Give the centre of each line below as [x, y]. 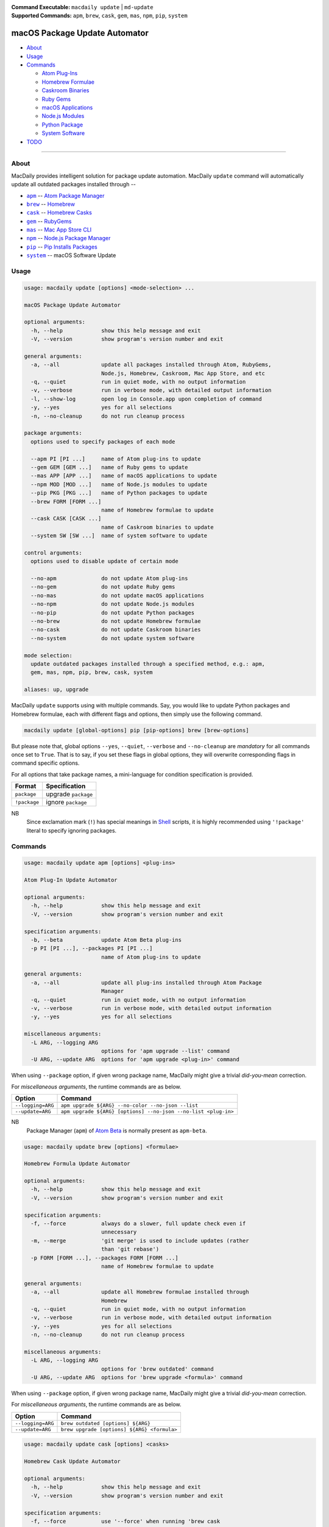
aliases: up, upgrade [56, 690]
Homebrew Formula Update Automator [77, 1164]
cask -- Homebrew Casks [59, 213]
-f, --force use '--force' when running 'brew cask [126, 1521]
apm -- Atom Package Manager [65, 195]
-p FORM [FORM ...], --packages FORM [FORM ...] [105, 1258]
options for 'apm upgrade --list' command [165, 1051]
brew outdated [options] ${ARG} [105, 1423]
